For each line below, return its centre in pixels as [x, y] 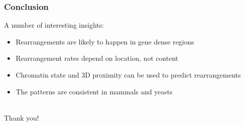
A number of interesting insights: [54, 25]
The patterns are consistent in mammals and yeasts [94, 91]
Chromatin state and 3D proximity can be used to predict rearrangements [128, 75]
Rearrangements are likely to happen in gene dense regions [105, 41]
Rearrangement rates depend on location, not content [97, 58]
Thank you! [22, 117]
